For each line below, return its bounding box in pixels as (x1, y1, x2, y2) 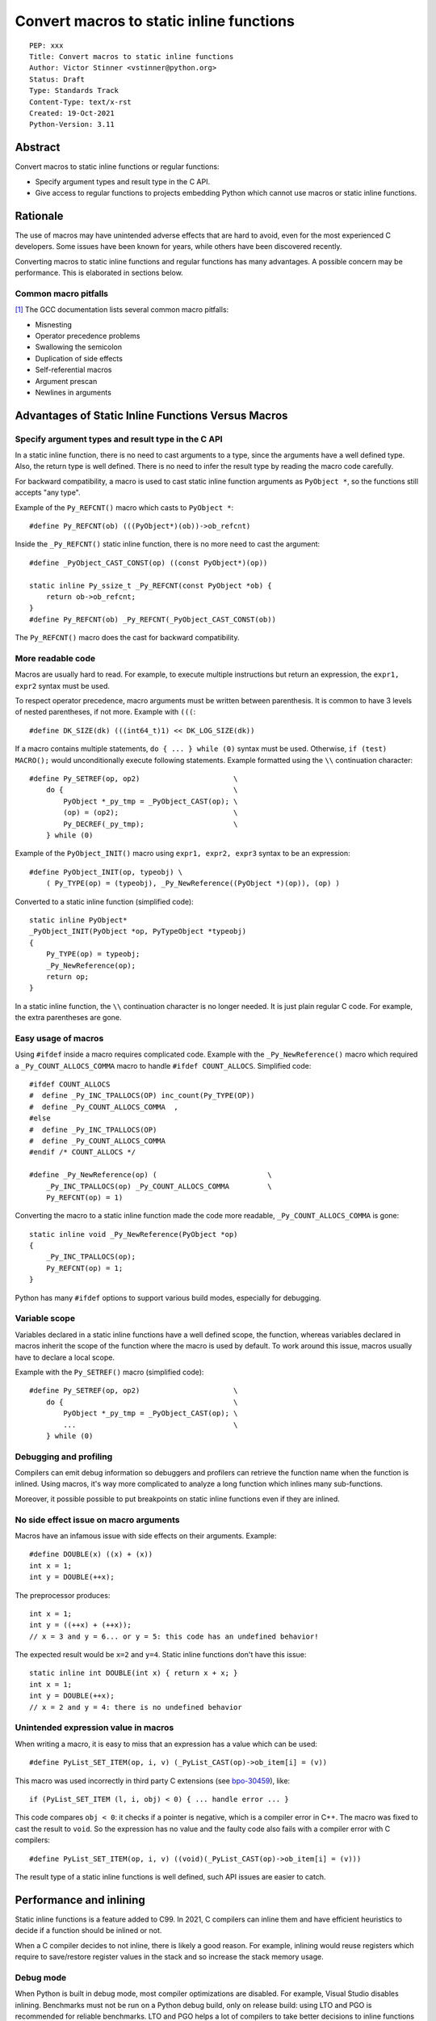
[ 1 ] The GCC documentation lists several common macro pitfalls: (15, 305, 229, 314)
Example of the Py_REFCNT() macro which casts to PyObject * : (15, 502, 234, 513)
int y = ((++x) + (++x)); (29, 1621, 132, 1630)
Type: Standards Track (29, 86, 119, 95)
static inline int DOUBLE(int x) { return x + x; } (29, 1669, 238, 1677)
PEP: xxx (29, 40, 64, 50)
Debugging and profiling (15, 1451, 113, 1462)
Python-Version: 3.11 (29, 120, 115, 129)
